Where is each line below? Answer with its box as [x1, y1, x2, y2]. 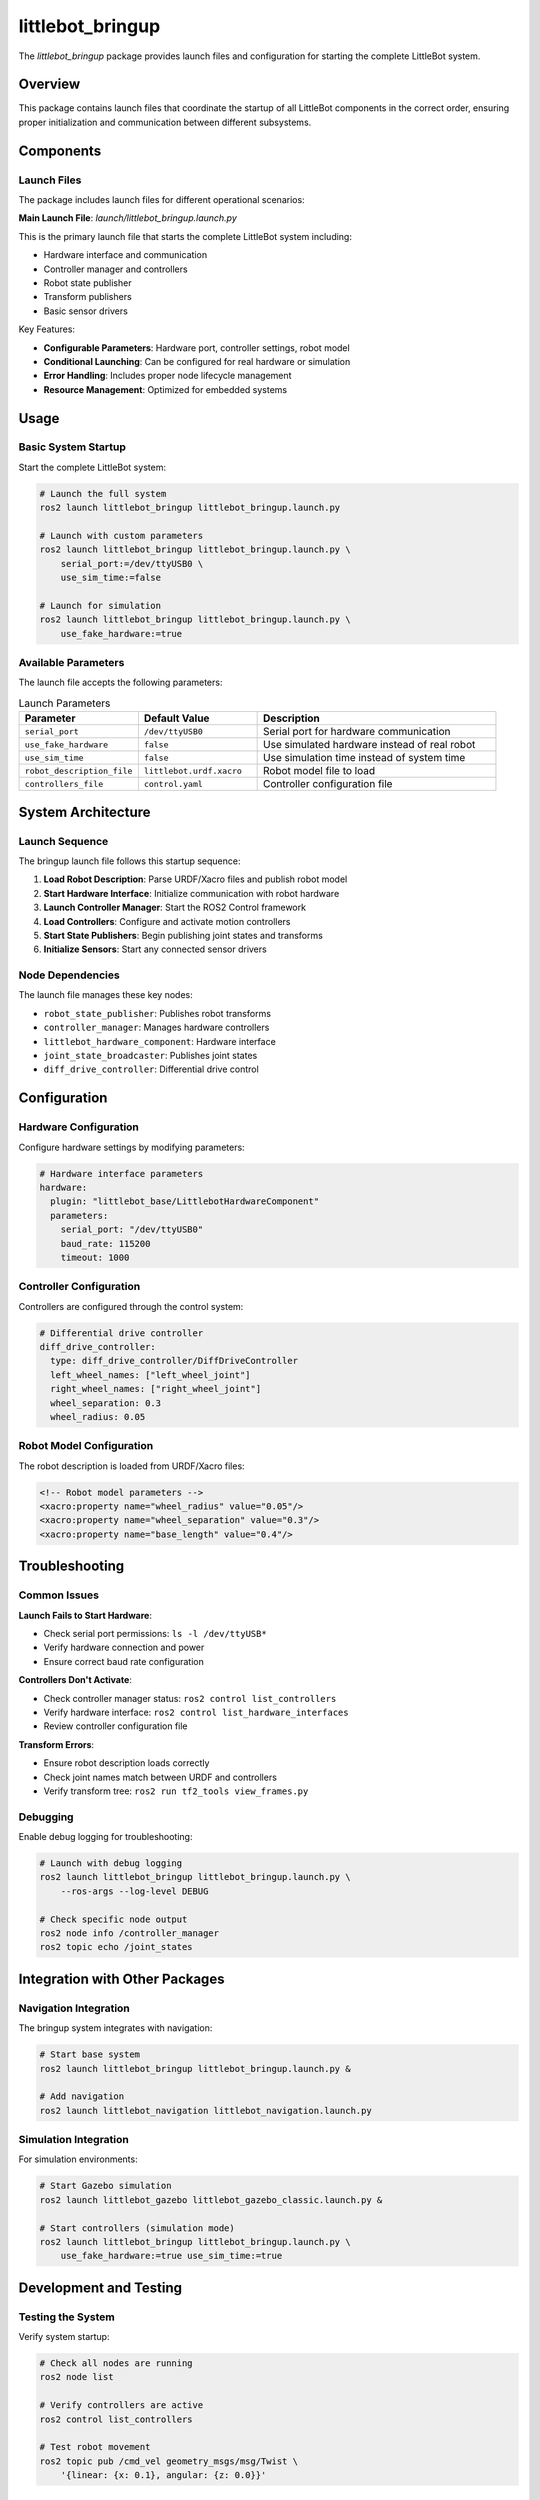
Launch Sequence [18, 834, 109, 848]
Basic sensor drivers [43, 305, 129, 317]
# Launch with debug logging [39, 1858, 183, 1869]
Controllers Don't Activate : [18, 1674, 132, 1686]
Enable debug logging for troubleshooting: [18, 1831, 193, 1843]
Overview [18, 76, 81, 93]
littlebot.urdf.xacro [143, 765, 242, 776]
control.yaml [143, 778, 204, 789]
